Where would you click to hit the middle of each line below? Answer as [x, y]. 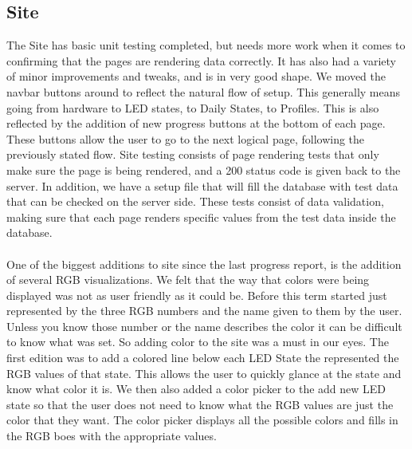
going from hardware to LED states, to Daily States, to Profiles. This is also [193, 107]
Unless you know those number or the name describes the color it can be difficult [204, 326]
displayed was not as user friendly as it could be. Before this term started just [197, 295]
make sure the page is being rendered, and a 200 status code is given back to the [204, 169]
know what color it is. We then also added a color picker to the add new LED [196, 389]
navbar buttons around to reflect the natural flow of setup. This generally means [204, 91]
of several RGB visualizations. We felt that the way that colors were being [188, 280]
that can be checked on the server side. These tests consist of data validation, [195, 201]
